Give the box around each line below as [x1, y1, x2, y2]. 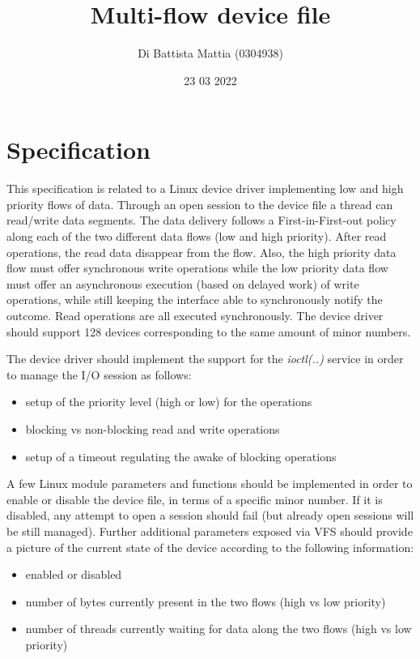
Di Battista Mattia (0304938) [138, 45, 283, 62]
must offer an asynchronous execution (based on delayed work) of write [6, 275, 359, 292]
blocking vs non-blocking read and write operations [25, 420, 280, 437]
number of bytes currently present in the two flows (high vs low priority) [25, 593, 386, 610]
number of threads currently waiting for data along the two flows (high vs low [25, 620, 412, 637]
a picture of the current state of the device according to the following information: [6, 538, 414, 555]
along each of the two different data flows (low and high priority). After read [6, 228, 387, 245]
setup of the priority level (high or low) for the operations [25, 393, 312, 410]
